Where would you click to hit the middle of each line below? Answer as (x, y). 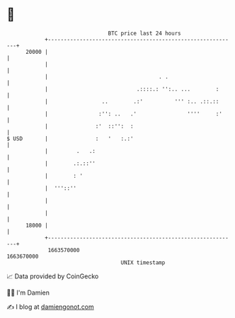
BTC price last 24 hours (144, 33)
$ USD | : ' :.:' (70, 138)
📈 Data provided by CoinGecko (53, 276)
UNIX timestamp (143, 262)
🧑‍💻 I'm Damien (28, 293)
